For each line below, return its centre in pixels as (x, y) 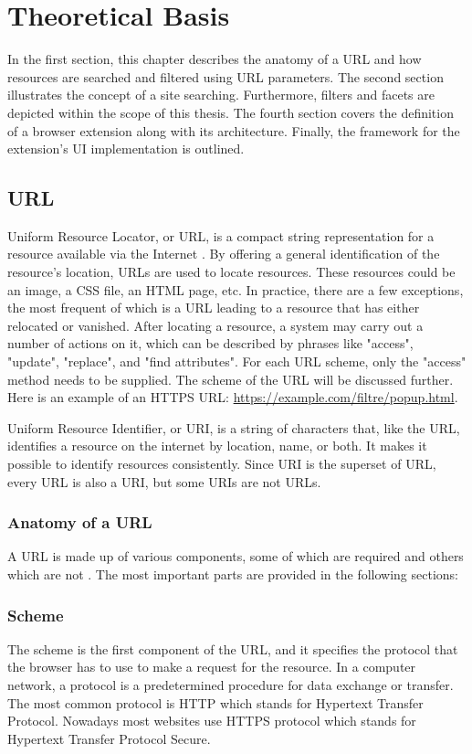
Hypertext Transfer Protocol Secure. (109, 738)
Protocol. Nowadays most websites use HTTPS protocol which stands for (212, 721)
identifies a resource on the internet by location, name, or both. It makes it (217, 446)
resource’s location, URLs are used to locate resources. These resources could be (231, 272)
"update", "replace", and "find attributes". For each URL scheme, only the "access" (237, 361)
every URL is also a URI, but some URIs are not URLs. (164, 481)
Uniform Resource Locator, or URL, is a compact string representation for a (221, 235)
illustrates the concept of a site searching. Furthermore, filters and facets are (221, 95)
